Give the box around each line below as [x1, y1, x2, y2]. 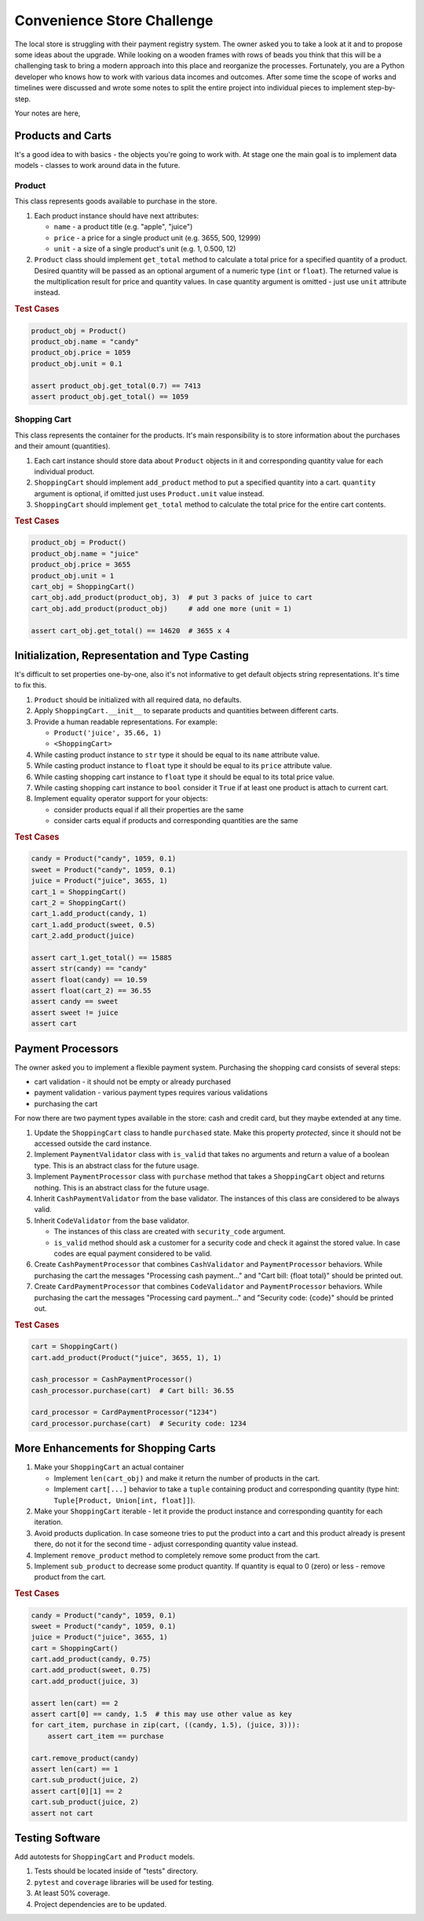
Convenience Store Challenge [14, 12, 214, 29]
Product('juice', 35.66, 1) [53, 728, 163, 737]
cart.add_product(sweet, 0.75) [31, 1666, 152, 1674]
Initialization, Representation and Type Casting [14, 649, 249, 662]
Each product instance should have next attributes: [34, 210, 199, 220]
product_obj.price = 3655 [31, 560, 131, 569]
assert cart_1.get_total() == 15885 [31, 953, 173, 962]
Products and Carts [14, 129, 111, 142]
